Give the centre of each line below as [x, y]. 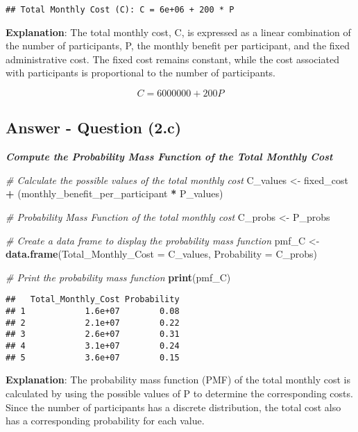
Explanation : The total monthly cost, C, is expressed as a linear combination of [178, 32]
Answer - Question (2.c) [94, 127]
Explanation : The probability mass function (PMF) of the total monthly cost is [178, 380]
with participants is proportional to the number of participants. [140, 73]
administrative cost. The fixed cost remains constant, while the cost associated [172, 59]
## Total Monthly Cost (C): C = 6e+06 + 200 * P [120, 10]
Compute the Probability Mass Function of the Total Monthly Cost [169, 157]
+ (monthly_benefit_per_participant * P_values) [114, 193]
